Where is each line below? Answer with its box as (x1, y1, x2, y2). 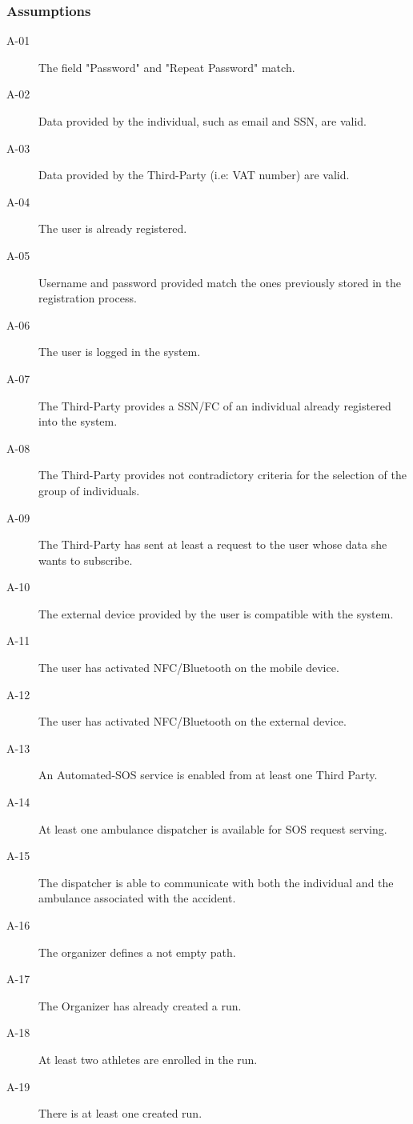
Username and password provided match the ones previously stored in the (38, 274, 401, 290)
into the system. (38, 413, 118, 430)
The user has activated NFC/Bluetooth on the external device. (38, 713, 347, 730)
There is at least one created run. (38, 1105, 202, 1122)
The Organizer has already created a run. (38, 997, 242, 1014)
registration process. (38, 290, 137, 306)
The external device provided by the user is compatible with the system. (38, 605, 394, 622)
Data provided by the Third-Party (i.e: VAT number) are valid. (38, 166, 350, 183)
